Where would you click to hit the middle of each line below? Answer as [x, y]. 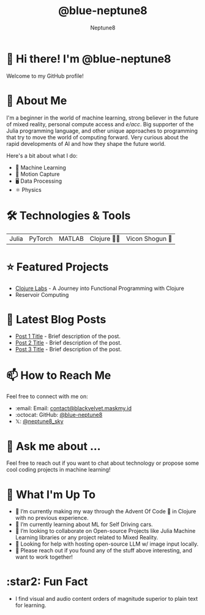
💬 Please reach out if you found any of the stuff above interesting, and [104, 551]
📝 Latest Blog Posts [56, 319]
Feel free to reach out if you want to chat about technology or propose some [103, 463]
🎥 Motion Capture [37, 174]
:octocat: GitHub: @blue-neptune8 [59, 415]
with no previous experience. [52, 518]
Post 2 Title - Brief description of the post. [69, 343]
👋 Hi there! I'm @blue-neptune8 [89, 59]
